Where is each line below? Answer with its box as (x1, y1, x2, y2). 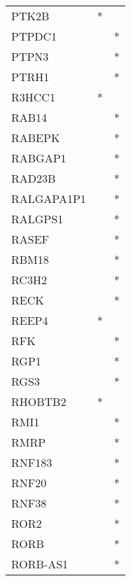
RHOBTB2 (11, 393, 67, 409)
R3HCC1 (11, 89, 55, 105)
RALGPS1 (11, 211, 64, 227)
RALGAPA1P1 (11, 190, 86, 206)
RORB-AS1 (11, 556, 69, 572)
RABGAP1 (11, 150, 67, 166)
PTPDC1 (11, 28, 57, 44)
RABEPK (11, 129, 60, 146)
